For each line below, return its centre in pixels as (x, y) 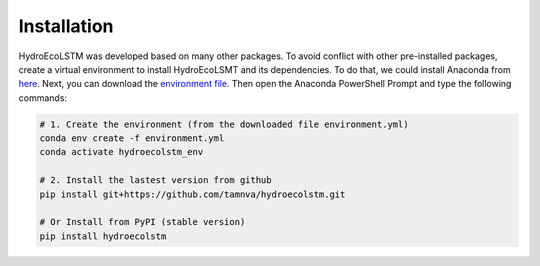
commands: (43, 97)
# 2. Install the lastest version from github (155, 180)
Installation (66, 26)
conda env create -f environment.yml (132, 138)
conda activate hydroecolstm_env (121, 152)
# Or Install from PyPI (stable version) (142, 222)
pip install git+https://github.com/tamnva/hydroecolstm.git (192, 194)
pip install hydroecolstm (103, 236)
